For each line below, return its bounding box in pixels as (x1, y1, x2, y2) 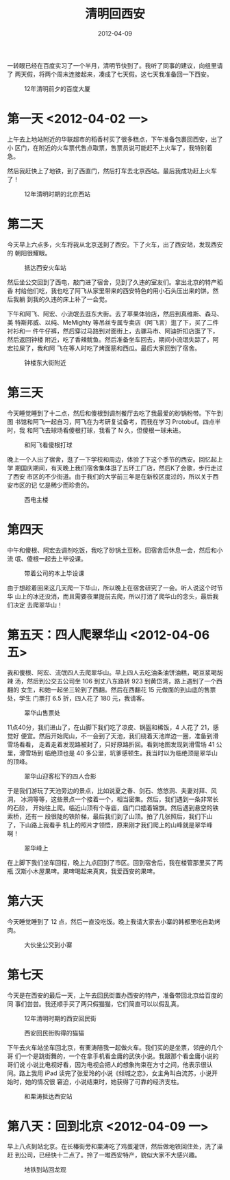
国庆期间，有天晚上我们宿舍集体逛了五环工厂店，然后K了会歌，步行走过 (20, 464, 223, 472)
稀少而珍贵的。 (50, 481, 93, 489)
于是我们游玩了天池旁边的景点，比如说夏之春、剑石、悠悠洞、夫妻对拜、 (7, 786, 211, 794)
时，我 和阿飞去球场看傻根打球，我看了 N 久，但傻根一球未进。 (7, 426, 185, 434)
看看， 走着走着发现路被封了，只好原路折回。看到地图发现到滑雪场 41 (18, 740, 215, 749)
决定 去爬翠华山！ (12, 601, 63, 609)
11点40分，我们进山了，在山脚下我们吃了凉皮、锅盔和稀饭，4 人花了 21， (7, 723, 214, 731)
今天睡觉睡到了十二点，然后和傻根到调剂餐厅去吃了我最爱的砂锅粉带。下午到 (7, 409, 223, 417)
